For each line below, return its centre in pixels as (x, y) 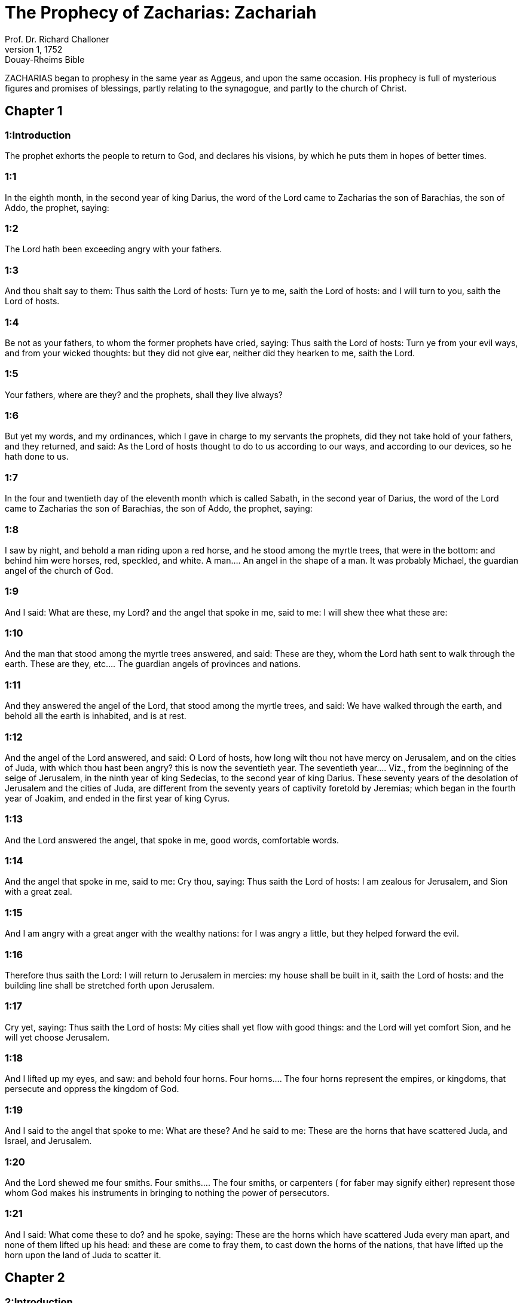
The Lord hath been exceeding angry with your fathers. (114, 249)
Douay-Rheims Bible (45, 59)
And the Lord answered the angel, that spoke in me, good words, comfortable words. (172, 840)
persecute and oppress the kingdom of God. (92, 1089)
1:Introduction (38, 135)
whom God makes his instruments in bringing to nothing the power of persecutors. (167, 1192)
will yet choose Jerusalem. (57, 1037)
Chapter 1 (34, 111)
